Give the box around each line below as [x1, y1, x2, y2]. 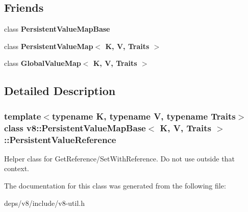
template [4, 109, 41, 122]
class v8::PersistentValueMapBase [4, 121, 146, 134]
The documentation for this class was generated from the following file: [4, 180, 226, 191]
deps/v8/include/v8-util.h [4, 197, 85, 208]
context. [4, 163, 29, 174]
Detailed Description [4, 83, 116, 99]
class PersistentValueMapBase [4, 23, 110, 34]
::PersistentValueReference [4, 133, 116, 146]
